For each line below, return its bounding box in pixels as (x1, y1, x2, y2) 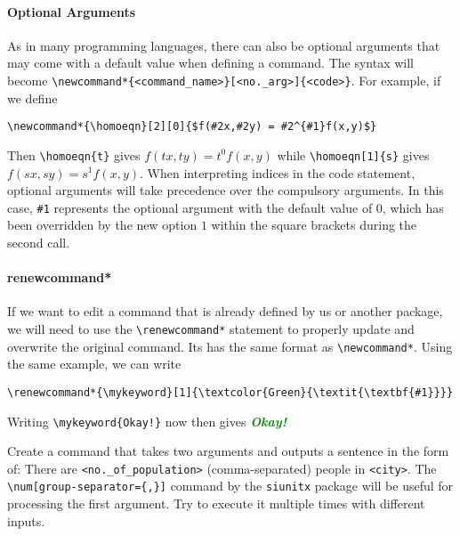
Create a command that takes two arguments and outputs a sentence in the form (7, 442, 449, 460)
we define (7, 88, 58, 107)
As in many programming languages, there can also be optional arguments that (7, 36, 440, 54)
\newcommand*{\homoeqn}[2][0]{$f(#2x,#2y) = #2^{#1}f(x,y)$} (7, 120, 377, 134)
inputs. (7, 511, 45, 530)
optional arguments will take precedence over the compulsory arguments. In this (7, 181, 444, 199)
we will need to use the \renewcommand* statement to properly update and (7, 319, 415, 337)
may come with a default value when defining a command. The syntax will (7, 53, 415, 72)
